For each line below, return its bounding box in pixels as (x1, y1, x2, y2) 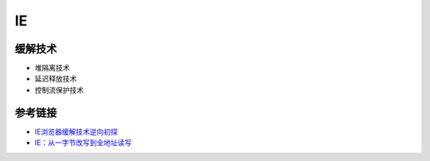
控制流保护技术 (34, 85, 84, 94)
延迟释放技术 (34, 74, 77, 83)
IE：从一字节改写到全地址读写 (34, 138, 132, 148)
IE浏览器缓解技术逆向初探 (34, 127, 119, 136)
